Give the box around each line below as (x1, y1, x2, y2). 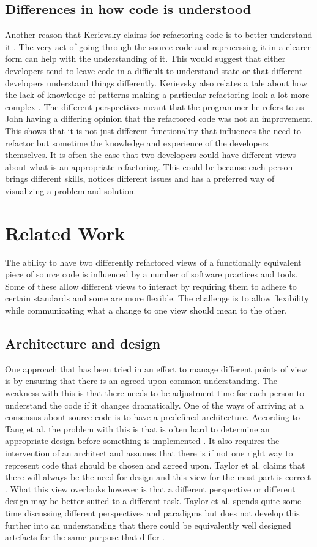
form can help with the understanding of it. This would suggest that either (5, 52, 286, 65)
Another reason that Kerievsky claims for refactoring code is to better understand (5, 28, 313, 41)
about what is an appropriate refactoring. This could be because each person (5, 160, 293, 173)
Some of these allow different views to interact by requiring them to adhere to (5, 279, 297, 292)
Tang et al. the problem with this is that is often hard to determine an (5, 422, 270, 435)
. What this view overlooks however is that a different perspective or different (5, 482, 296, 495)
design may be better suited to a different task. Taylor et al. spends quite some (5, 494, 302, 507)
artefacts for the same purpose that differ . (5, 530, 165, 543)
